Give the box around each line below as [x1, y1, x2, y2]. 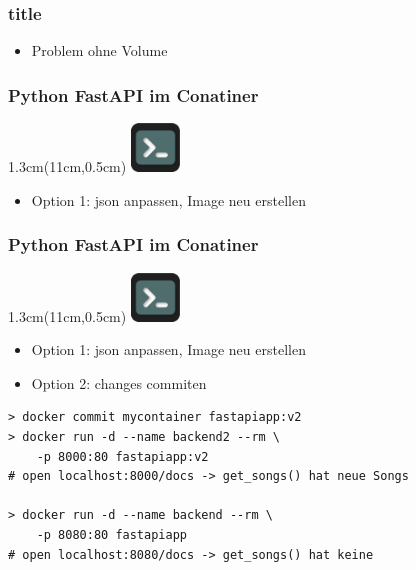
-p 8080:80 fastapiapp [36, 528, 187, 543]
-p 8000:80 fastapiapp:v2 [36, 449, 209, 464]
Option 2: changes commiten [31, 372, 207, 393]
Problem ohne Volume [31, 40, 168, 61]
